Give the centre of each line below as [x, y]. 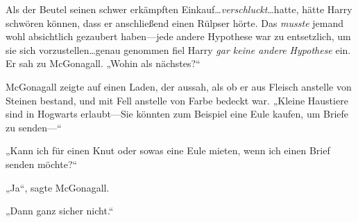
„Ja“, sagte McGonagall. [58, 187]
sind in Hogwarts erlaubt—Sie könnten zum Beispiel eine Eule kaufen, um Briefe [177, 114]
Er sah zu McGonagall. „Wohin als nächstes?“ [103, 63]
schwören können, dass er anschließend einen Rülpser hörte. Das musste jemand [175, 22]
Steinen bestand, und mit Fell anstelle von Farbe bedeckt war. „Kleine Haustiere [177, 100]
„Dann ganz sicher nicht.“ [60, 211]
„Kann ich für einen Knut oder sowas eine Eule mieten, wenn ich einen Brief [168, 150]
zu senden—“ [34, 127]
